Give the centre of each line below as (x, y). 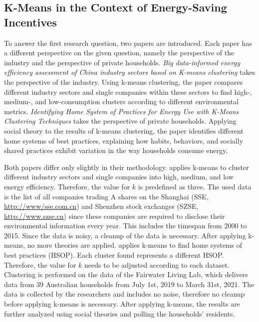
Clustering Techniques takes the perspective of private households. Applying (120, 121)
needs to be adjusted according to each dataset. (157, 264)
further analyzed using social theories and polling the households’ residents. (120, 313)
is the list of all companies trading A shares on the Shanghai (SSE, (106, 196)
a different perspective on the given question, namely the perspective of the (119, 53)
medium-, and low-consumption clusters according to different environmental (122, 101)
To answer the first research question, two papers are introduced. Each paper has (128, 43)
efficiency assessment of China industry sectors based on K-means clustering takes (130, 72)
